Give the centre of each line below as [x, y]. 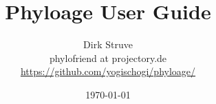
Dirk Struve [108, 44]
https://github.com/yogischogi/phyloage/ [108, 71]
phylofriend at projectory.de [108, 58]
